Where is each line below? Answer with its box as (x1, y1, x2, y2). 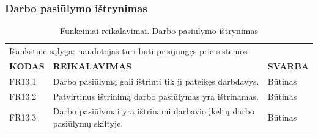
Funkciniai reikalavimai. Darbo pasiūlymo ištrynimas (60, 24, 258, 37)
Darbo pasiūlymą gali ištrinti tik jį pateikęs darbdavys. (53, 74, 259, 87)
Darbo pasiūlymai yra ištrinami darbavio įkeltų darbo (53, 105, 254, 118)
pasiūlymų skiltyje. (53, 117, 124, 130)
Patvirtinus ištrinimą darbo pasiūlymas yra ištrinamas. (53, 90, 259, 102)
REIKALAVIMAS (53, 59, 132, 72)
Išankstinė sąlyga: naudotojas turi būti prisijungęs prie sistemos (9, 44, 248, 57)
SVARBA (267, 59, 309, 72)
